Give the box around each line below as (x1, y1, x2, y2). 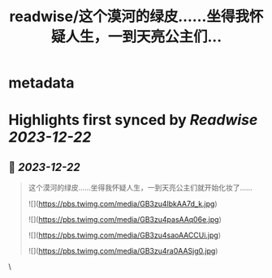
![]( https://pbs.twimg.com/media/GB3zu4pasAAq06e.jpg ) (28, 215, 222, 225)
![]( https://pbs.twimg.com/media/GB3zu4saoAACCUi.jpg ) (28, 230, 222, 240)
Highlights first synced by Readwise (8, 111, 258, 130)
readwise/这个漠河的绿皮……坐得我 (9, 7, 250, 26)
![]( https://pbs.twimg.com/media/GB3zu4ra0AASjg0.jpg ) (28, 246, 218, 256)
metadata (8, 74, 75, 92)
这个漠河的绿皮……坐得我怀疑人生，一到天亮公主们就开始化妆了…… (28, 183, 253, 193)
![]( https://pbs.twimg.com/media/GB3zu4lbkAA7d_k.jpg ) (28, 199, 218, 209)
